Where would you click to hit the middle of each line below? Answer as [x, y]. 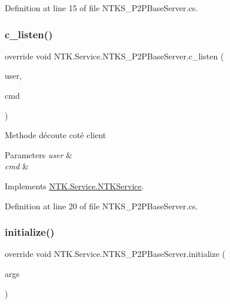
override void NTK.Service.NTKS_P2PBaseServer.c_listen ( [114, 56]
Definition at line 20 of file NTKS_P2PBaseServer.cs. [101, 206]
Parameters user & [39, 154]
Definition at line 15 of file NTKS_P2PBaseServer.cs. [101, 8]
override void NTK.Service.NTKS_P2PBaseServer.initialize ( [115, 254]
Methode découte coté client [56, 135]
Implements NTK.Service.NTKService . [74, 186]
